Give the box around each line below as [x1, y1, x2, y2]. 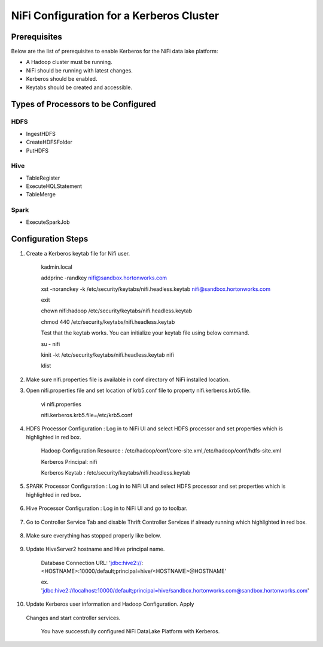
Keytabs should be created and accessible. [26, 84, 133, 91]
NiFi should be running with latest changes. [26, 66, 133, 74]
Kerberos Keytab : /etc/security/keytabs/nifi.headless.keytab [41, 469, 191, 476]
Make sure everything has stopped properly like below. [26, 531, 161, 539]
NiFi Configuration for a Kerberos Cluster [11, 9, 220, 22]
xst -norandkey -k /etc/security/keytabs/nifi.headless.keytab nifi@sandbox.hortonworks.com [41, 285, 271, 293]
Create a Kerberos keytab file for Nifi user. [26, 250, 130, 257]
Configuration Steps [11, 234, 89, 244]
